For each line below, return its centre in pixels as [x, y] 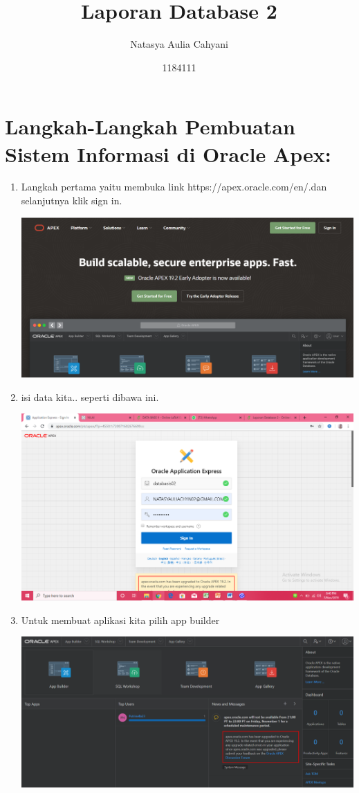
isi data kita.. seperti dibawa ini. [90, 396]
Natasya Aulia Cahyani [179, 44]
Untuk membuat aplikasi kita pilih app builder [120, 620]
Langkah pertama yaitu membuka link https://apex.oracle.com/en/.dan [174, 187]
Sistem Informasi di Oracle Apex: [168, 153]
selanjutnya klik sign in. [72, 201]
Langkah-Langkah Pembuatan [150, 126]
